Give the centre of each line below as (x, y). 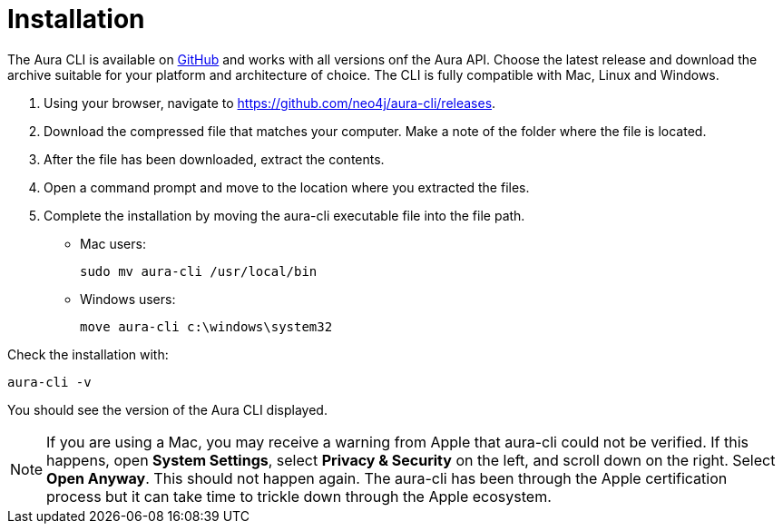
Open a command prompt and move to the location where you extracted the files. (287, 187)
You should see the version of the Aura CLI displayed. (167, 409)
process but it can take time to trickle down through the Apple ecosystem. (299, 496)
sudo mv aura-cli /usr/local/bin (199, 271)
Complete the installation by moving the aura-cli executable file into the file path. (284, 215)
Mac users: (113, 243)
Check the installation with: (88, 354)
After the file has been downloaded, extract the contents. (214, 159)
